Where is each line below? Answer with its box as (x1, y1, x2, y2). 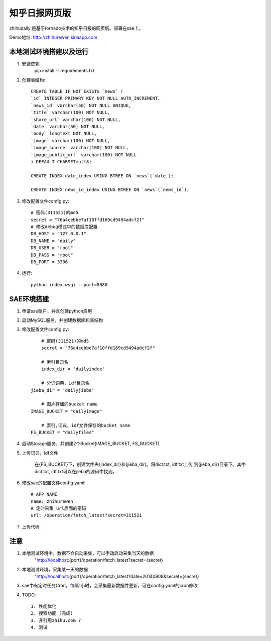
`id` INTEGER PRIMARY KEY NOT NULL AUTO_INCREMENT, (31, 95, 161, 101)
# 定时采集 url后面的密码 (31, 505, 86, 511)
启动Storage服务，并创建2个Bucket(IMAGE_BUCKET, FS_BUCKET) (22, 441, 160, 447)
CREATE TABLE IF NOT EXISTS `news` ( (31, 88, 124, 94)
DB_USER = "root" (31, 245, 73, 251)
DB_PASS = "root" (31, 252, 73, 258)
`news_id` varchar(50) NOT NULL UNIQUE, (31, 102, 131, 108)
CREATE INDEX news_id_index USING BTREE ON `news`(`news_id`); (31, 187, 190, 193)
